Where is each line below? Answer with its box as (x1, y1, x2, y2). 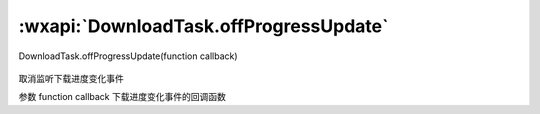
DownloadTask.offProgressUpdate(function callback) (18, 50, 239, 62)
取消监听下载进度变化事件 (18, 72, 124, 84)
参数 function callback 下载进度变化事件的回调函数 (18, 91, 227, 103)
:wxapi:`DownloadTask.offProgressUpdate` (18, 15, 389, 37)
